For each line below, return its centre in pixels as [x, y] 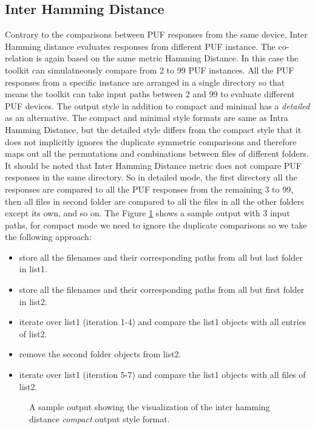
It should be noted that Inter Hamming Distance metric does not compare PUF [153, 165]
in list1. [33, 269]
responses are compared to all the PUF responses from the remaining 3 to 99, [149, 189]
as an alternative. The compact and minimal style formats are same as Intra [147, 118]
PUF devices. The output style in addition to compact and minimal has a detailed [157, 105]
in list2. [33, 301]
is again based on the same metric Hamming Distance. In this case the [167, 58]
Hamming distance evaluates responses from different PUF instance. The [140, 46]
